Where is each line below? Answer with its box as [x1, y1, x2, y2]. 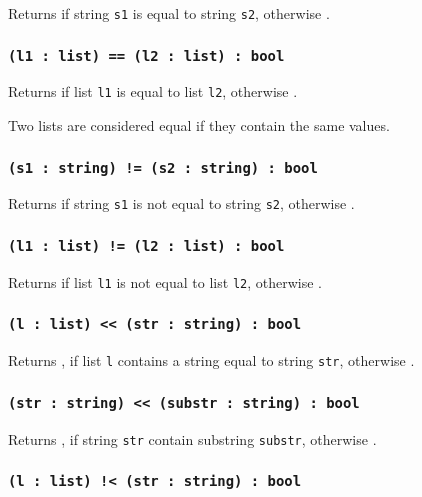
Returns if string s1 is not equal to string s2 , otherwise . [8, 193, 355, 214]
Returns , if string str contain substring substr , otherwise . [8, 428, 377, 449]
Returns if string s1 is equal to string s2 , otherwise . [8, 3, 330, 23]
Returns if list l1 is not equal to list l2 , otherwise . [8, 271, 322, 292]
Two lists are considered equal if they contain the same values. [8, 115, 390, 136]
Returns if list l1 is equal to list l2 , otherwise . [8, 81, 298, 102]
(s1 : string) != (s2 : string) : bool [8, 159, 318, 176]
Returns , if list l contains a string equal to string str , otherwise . [8, 350, 415, 371]
